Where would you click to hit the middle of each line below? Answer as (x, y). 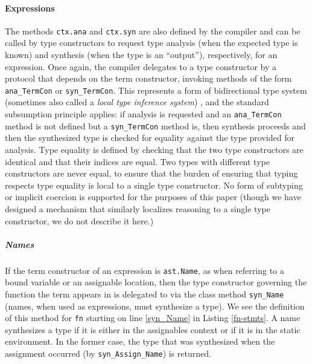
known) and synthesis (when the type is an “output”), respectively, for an (141, 55)
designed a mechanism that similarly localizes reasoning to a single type (138, 208)
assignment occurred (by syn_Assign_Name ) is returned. (108, 353)
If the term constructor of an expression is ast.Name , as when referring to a (145, 270)
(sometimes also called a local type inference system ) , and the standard (137, 102)
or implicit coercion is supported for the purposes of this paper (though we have (153, 197)
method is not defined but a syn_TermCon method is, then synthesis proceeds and (155, 125)
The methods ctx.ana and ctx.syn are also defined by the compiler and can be (153, 31)
